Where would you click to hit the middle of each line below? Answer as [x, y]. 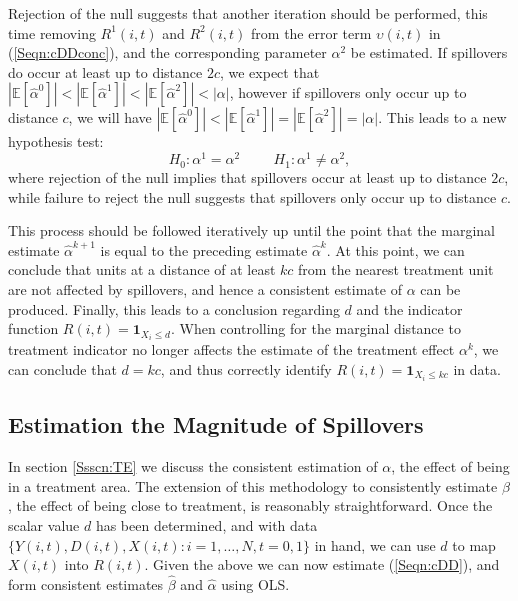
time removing [52, 32]
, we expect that [269, 71]
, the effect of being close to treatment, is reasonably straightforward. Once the [250, 505]
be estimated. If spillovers [429, 52]
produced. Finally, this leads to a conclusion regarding [174, 308]
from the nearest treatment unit [396, 269]
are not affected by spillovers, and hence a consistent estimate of [205, 289]
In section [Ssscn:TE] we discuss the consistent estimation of [193, 466]
